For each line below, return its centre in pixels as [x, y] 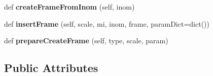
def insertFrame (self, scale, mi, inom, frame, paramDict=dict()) [107, 23]
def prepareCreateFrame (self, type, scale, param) [86, 41]
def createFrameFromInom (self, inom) [69, 7]
